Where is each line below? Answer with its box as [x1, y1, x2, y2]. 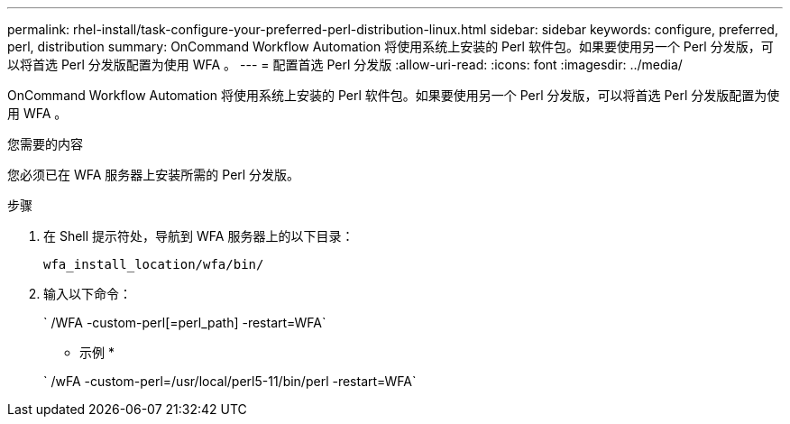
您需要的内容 [7, 136, 83, 152]
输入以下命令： [43, 286, 132, 301]
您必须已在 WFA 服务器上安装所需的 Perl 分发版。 [7, 167, 300, 182]
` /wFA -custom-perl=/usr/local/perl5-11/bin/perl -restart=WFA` [43, 373, 417, 389]
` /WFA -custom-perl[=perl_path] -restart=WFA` [43, 315, 326, 330]
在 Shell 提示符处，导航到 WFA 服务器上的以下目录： [43, 228, 354, 244]
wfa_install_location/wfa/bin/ [43, 257, 264, 272]
